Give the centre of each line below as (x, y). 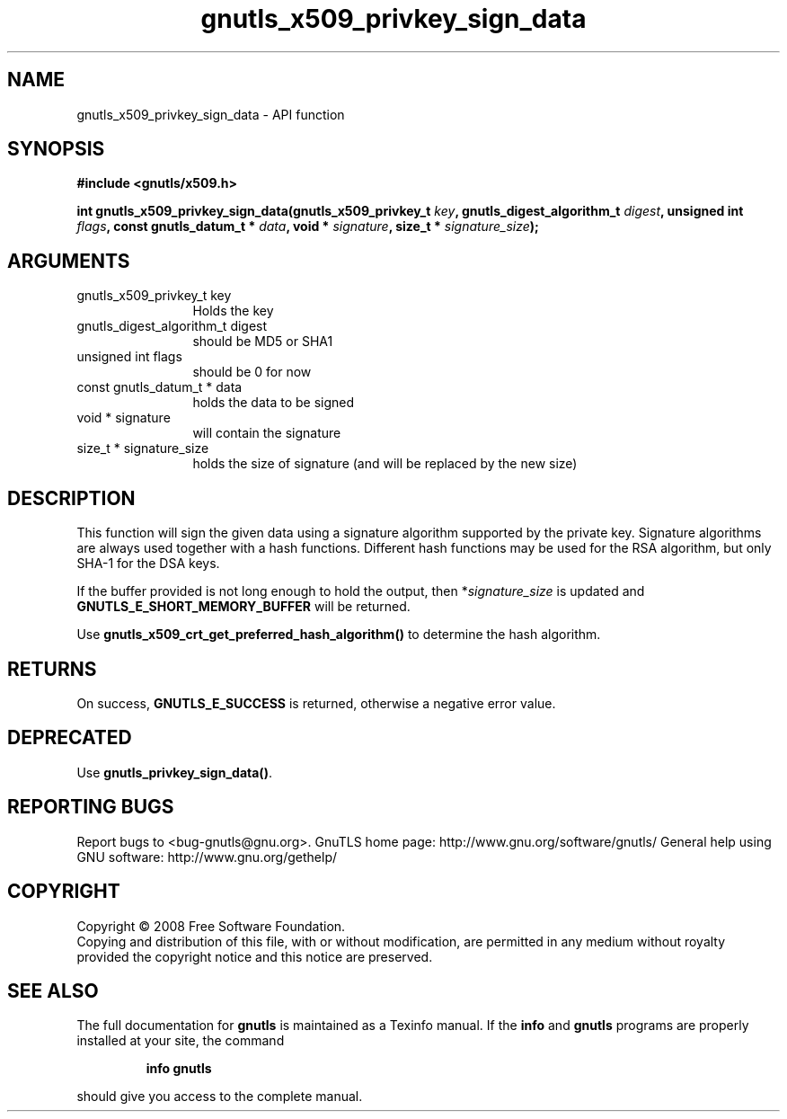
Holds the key (233, 311)
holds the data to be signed (274, 403)
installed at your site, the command (181, 1041)
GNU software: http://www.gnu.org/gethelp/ (207, 857)
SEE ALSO (53, 990)
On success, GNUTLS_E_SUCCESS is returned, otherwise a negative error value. (316, 703)
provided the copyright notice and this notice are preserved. (255, 956)
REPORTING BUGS (91, 807)
